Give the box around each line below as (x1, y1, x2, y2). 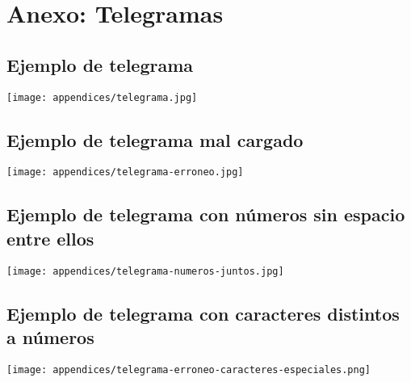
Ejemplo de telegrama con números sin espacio (6, 202, 405, 227)
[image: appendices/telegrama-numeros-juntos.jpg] (6, 265, 284, 277)
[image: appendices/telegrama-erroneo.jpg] (6, 166, 244, 178)
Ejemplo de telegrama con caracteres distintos (6, 300, 400, 325)
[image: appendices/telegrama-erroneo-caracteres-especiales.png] (6, 363, 371, 376)
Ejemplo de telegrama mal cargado (6, 127, 304, 152)
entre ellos (6, 225, 94, 250)
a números (6, 325, 94, 350)
